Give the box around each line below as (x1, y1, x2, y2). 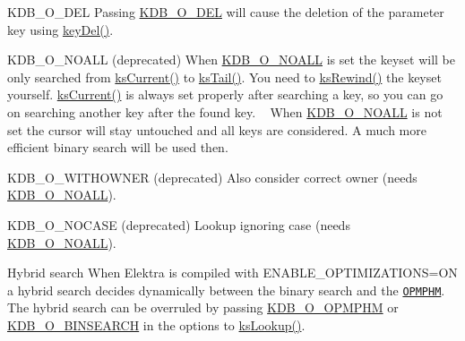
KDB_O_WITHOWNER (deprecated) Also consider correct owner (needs (7, 167, 418, 186)
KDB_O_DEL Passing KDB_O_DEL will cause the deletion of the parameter (7, 3, 444, 21)
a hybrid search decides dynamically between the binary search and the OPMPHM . (7, 280, 445, 299)
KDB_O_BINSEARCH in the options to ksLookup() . (7, 315, 306, 334)
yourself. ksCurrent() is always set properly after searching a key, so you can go (7, 85, 443, 104)
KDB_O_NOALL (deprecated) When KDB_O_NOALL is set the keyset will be (7, 50, 455, 69)
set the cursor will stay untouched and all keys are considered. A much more (7, 120, 426, 139)
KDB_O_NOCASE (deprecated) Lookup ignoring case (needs (7, 215, 350, 234)
